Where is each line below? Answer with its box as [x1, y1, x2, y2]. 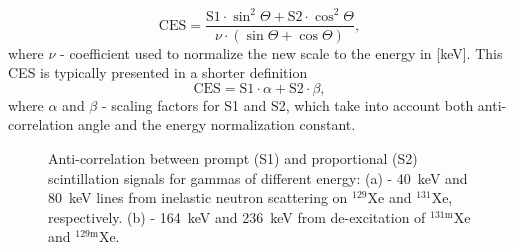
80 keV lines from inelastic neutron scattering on [48, 187, 348, 208]
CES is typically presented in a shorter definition [8, 62, 308, 83]
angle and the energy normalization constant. [78, 114, 356, 135]
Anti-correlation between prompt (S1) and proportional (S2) [48, 147, 418, 168]
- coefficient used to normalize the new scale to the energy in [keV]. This [60, 42, 503, 63]
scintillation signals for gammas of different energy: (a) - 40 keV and [48, 167, 468, 188]
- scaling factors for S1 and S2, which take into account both [101, 94, 474, 115]
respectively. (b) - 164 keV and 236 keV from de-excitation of [48, 206, 426, 227]
